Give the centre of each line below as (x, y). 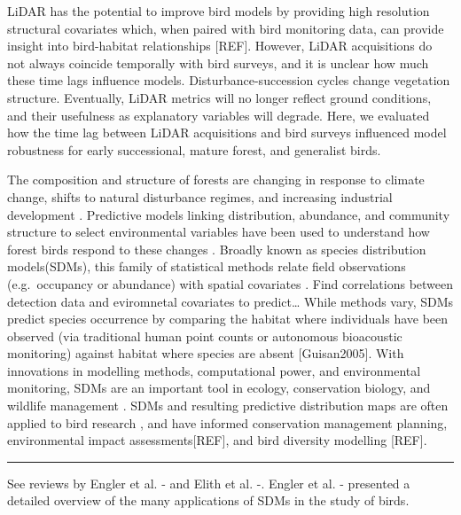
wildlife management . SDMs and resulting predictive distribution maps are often (228, 406)
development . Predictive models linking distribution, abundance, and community (229, 214)
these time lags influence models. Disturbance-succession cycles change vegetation (229, 80)
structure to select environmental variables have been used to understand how (219, 232)
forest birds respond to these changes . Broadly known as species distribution (217, 249)
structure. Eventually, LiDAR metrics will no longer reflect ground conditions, (219, 97)
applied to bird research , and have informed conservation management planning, (227, 422)
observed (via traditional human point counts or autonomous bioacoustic (205, 336)
